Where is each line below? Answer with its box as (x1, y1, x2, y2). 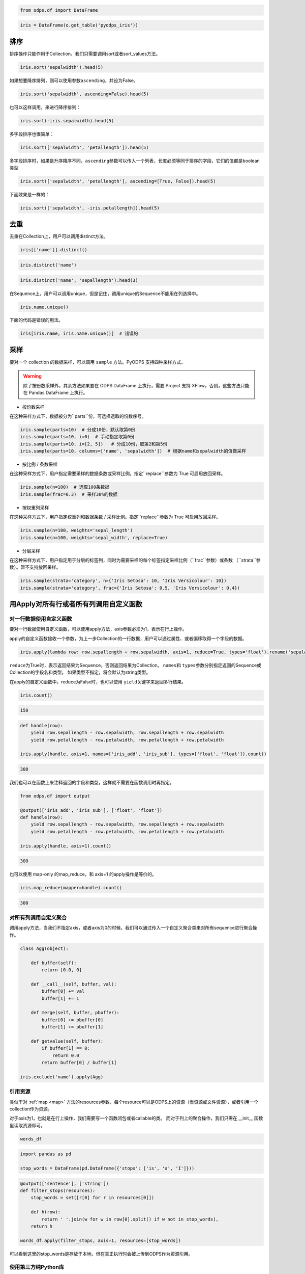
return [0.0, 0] (41, 967, 82, 973)
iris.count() (20, 692, 53, 698)
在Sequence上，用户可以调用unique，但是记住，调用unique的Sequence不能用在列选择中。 (9, 290, 201, 297)
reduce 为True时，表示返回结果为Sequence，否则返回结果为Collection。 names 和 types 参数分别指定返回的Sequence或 (9, 662, 262, 668)
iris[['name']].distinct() (20, 247, 87, 253)
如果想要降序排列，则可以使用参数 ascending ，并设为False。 (9, 77, 138, 84)
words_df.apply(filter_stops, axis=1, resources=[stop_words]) (20, 1237, 181, 1243)
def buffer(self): (30, 960, 77, 966)
